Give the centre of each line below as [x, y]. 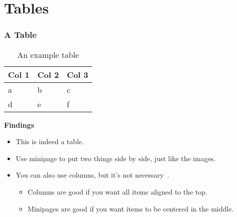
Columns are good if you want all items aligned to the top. [118, 191]
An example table [48, 54]
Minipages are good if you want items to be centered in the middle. [131, 208]
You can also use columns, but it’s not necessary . [93, 175]
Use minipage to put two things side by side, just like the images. [116, 158]
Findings [19, 124]
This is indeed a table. [50, 141]
